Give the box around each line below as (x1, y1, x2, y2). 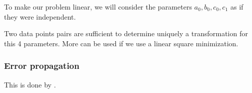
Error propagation (4, 59, 80, 72)
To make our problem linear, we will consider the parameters (4, 2, 192, 12)
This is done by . (4, 79, 56, 89)
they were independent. (4, 11, 76, 22)
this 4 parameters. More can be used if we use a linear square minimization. (4, 38, 238, 48)
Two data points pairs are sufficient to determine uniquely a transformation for (4, 28, 248, 39)
